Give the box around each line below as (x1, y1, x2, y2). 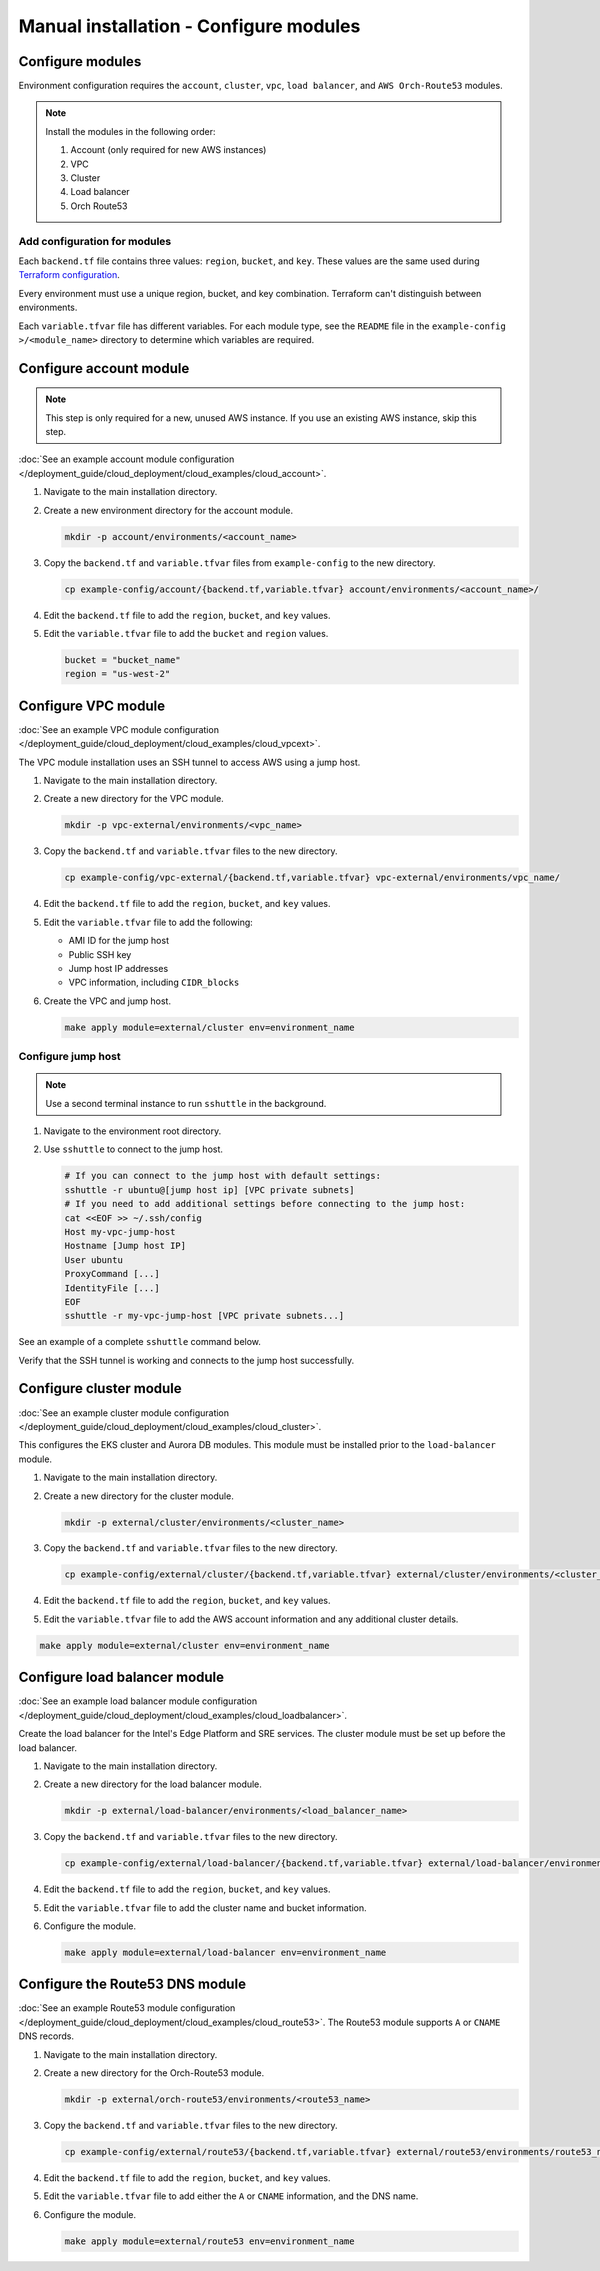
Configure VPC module (18, 697, 165, 714)
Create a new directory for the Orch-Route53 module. (43, 2067, 265, 2079)
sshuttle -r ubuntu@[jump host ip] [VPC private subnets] (64, 1184, 355, 1195)
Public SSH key (68, 948, 132, 960)
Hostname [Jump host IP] (64, 1240, 187, 1252)
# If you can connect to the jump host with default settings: (64, 1170, 382, 1182)
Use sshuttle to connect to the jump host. (43, 1143, 224, 1155)
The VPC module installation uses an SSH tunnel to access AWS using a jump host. (18, 756, 361, 768)
